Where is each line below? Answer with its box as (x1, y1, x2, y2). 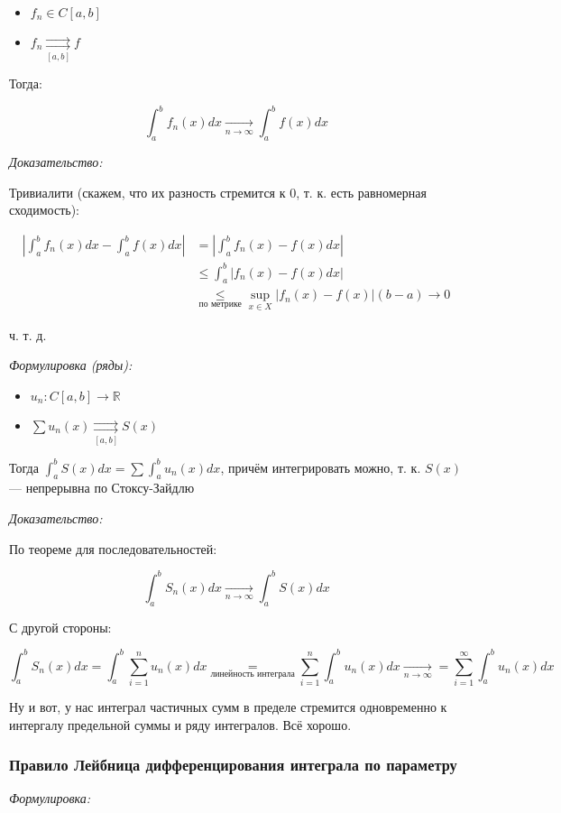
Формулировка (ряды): (9, 356, 133, 374)
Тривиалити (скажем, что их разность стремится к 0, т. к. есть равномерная (9, 182, 427, 201)
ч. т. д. (9, 325, 47, 344)
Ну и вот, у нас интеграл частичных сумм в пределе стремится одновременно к (9, 697, 447, 716)
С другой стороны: (9, 617, 112, 636)
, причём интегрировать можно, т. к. (220, 457, 421, 476)
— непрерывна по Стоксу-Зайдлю (9, 478, 195, 497)
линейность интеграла (210, 670, 295, 679)
